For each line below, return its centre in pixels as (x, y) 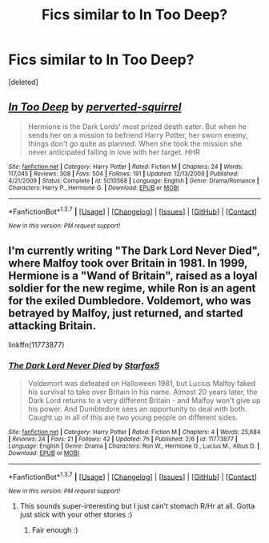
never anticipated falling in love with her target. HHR (114, 152)
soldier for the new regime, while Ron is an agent (132, 288)
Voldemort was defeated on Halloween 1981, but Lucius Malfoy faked (142, 383)
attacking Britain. (52, 326)
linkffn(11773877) (36, 345)
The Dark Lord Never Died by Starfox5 (84, 366)
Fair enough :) (55, 530)
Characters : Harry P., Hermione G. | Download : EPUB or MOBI (94, 187)
